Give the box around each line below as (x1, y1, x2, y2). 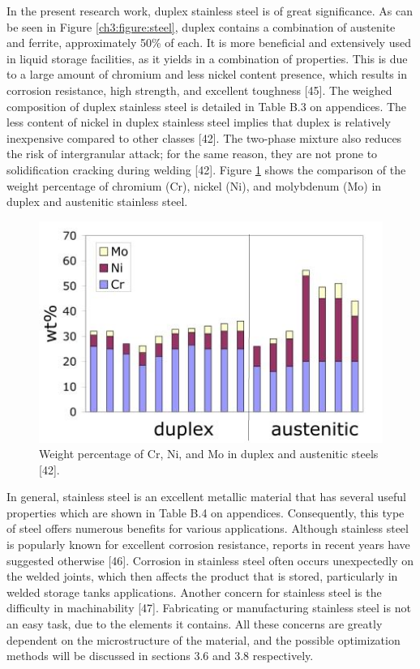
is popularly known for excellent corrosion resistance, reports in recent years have (6, 536, 410, 553)
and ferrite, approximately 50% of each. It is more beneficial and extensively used (6, 34, 411, 51)
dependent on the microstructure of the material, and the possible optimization (6, 631, 401, 648)
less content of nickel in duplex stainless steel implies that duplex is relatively (6, 114, 391, 131)
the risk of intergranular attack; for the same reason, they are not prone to (6, 145, 378, 162)
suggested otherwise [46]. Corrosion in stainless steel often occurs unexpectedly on (6, 551, 414, 568)
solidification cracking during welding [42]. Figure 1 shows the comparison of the (6, 161, 406, 178)
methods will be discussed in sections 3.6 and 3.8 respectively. (6, 647, 314, 664)
